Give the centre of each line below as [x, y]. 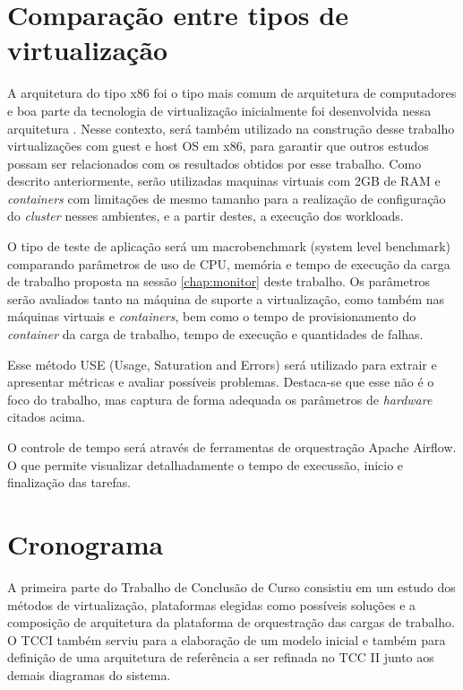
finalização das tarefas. [69, 482]
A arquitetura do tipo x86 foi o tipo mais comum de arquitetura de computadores [232, 93]
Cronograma [86, 543]
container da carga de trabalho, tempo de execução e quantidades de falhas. [215, 334]
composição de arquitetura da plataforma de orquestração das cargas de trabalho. [231, 622]
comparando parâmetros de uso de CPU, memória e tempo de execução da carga [229, 263]
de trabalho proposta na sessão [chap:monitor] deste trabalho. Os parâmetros [219, 281]
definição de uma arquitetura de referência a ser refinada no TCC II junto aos [221, 657]
